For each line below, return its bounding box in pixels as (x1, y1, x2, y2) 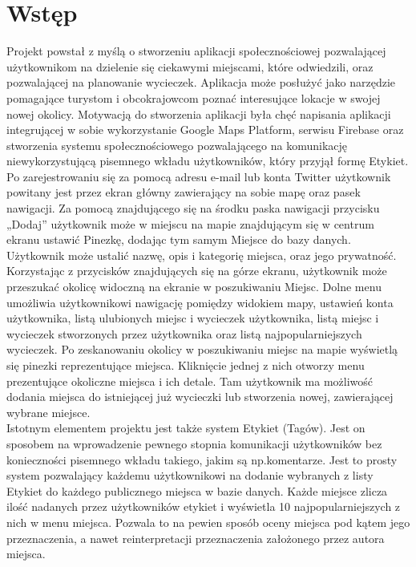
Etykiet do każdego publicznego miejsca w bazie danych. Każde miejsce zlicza (6, 482, 388, 499)
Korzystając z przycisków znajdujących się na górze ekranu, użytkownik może (6, 262, 387, 279)
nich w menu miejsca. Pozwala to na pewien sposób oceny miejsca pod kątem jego (6, 513, 410, 530)
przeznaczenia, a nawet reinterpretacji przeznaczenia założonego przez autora (6, 529, 385, 546)
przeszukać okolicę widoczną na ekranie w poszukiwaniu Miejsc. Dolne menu (6, 278, 382, 295)
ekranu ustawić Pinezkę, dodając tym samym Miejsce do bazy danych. (6, 231, 351, 248)
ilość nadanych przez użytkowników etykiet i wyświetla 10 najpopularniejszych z (6, 498, 401, 515)
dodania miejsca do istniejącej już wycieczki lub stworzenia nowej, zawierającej (6, 388, 394, 405)
